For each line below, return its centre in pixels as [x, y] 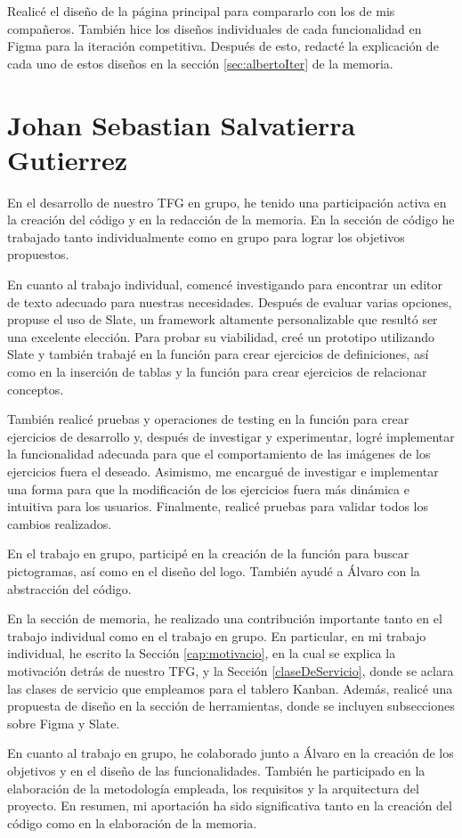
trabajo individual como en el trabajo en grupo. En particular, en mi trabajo [217, 635]
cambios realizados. [60, 523]
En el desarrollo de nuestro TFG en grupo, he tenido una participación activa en [227, 202]
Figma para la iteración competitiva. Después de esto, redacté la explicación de [223, 46]
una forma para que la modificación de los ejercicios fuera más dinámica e [208, 488]
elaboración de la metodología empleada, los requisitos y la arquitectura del [213, 788]
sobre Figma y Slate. [64, 723]
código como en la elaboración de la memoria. [132, 822]
